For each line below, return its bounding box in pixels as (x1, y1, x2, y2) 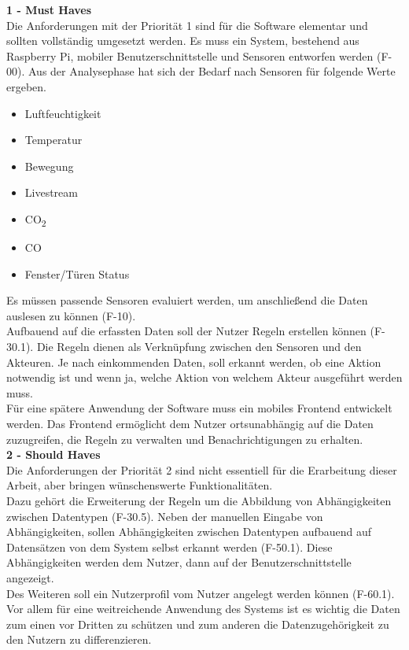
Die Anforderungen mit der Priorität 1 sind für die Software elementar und (6, 17, 368, 33)
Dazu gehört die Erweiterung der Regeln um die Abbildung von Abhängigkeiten (6, 492, 392, 508)
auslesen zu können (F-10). (6, 307, 136, 323)
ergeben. (6, 78, 46, 94)
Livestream (24, 184, 78, 201)
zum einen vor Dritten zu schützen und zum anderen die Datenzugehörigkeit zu (6, 615, 389, 632)
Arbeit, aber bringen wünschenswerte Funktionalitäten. (6, 477, 273, 493)
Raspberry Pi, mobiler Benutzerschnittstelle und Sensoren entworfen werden (6, 47, 374, 64)
